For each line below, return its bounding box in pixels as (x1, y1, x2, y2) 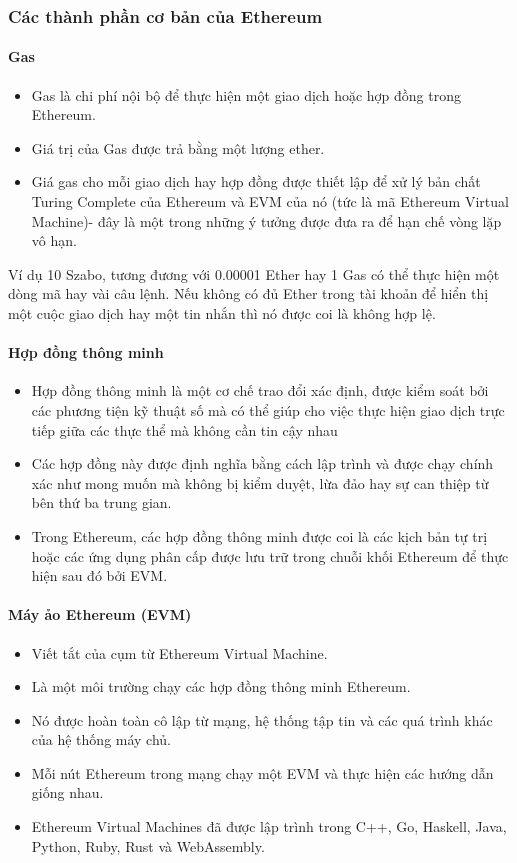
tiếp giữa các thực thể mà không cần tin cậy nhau (31, 419, 338, 440)
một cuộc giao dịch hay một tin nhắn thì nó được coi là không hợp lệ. (8, 302, 436, 323)
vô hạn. (31, 230, 77, 251)
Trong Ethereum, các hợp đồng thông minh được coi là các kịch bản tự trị (31, 525, 488, 546)
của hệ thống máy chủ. (31, 729, 172, 750)
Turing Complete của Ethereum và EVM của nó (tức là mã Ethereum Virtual (31, 191, 509, 212)
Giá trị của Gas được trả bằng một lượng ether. (31, 137, 325, 158)
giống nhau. (31, 782, 104, 803)
